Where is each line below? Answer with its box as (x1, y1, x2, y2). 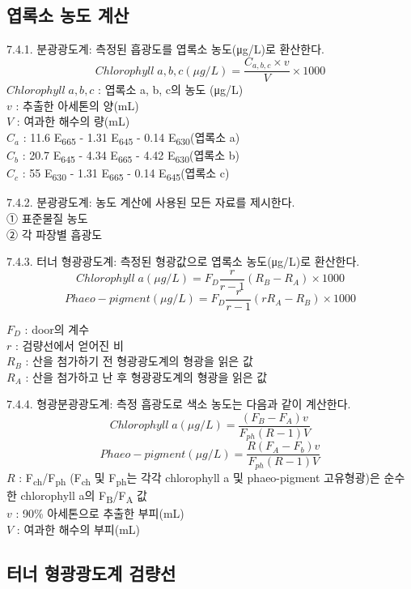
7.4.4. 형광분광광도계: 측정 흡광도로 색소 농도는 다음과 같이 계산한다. (6, 395, 351, 412)
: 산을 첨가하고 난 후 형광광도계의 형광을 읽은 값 (25, 368, 268, 385)
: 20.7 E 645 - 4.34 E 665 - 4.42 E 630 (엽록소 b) (22, 147, 239, 165)
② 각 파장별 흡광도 (6, 225, 103, 242)
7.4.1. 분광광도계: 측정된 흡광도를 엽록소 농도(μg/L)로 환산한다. (6, 41, 324, 58)
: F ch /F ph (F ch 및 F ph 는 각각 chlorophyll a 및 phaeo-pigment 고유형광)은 (19, 468, 380, 488)
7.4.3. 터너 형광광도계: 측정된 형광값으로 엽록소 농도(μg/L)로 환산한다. (6, 253, 360, 270)
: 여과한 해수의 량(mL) (16, 113, 130, 130)
